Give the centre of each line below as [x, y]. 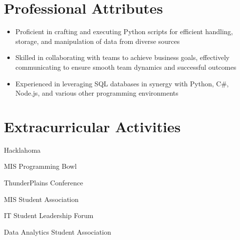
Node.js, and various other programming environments [97, 93]
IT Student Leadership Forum [49, 215]
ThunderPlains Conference [44, 182]
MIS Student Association [41, 199]
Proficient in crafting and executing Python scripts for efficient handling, [124, 31]
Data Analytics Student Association [58, 231]
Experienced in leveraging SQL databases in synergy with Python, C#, [122, 83]
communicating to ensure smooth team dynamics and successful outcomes [126, 67]
